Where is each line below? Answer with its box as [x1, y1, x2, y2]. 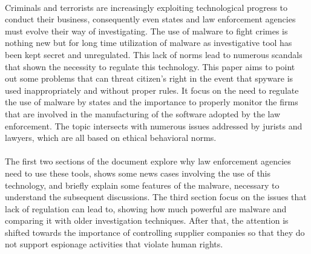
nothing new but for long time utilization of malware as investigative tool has [5, 36, 292, 49]
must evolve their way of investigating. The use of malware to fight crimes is [5, 24, 288, 37]
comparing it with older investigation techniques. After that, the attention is [5, 214, 289, 227]
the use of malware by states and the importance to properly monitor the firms [5, 96, 298, 108]
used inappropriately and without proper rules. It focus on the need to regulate [5, 83, 299, 96]
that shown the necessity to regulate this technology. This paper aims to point [5, 60, 295, 73]
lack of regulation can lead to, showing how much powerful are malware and [5, 202, 287, 215]
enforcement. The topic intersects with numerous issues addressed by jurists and [5, 119, 303, 132]
